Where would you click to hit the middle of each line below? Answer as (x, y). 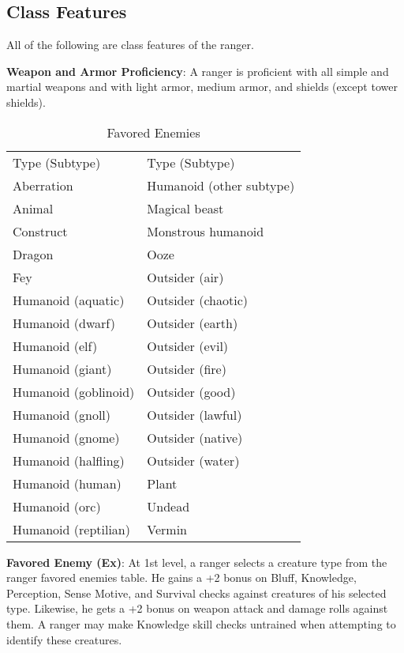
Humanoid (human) (67, 483)
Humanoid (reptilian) (71, 529)
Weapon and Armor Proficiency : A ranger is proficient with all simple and (198, 71)
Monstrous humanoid (206, 231)
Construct (40, 231)
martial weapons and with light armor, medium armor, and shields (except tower (202, 87)
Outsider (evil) (188, 345)
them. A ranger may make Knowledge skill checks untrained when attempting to (201, 623)
